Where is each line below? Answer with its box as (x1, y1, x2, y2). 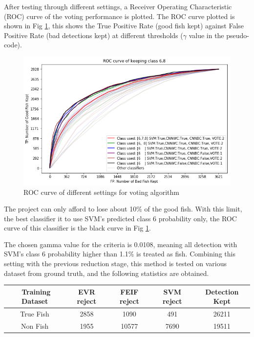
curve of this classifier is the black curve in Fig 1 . (4, 223, 151, 233)
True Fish (20, 309, 49, 319)
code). (4, 40, 22, 50)
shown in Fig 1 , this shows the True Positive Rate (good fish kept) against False (4, 21, 244, 31)
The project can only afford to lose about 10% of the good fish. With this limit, (4, 203, 242, 213)
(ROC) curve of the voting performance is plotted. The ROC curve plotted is (4, 11, 235, 21)
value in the (189, 30, 224, 40)
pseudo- (226, 30, 249, 40)
